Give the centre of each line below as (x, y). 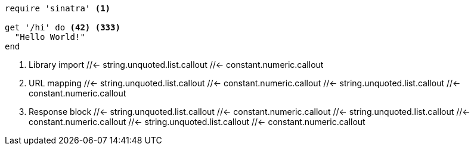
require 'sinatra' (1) (58, 8)
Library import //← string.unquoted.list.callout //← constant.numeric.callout (176, 65)
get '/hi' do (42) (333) (63, 27)
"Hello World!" (50, 37)
